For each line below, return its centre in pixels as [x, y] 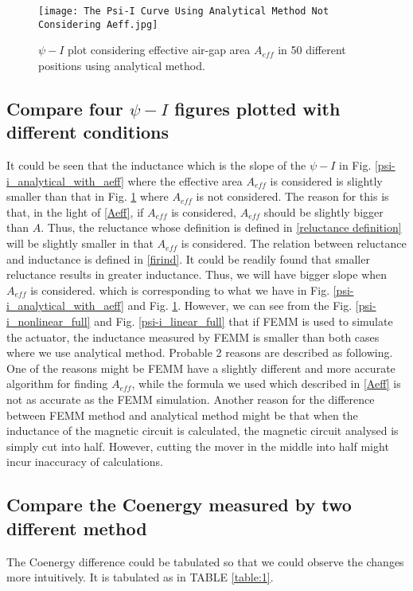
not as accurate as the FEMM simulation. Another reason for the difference [191, 399]
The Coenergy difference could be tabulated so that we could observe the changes [205, 561]
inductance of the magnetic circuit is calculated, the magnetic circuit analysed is [203, 431]
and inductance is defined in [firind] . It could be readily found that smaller [188, 258]
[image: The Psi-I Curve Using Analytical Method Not [184, 11]
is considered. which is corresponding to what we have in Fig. [180, 290]
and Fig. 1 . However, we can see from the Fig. [240, 305]
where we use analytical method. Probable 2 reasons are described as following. [200, 352]
